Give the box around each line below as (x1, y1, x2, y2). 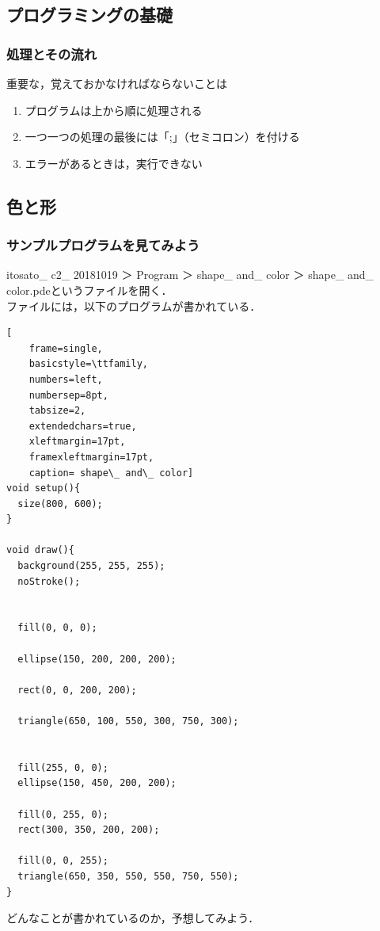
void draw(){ (6, 544, 74, 556)
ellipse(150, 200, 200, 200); (17, 653, 177, 665)
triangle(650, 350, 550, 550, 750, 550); (17, 870, 239, 882)
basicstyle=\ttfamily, (28, 358, 148, 370)
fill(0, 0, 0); (17, 622, 97, 634)
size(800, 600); (17, 498, 103, 509)
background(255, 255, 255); (17, 560, 165, 572)
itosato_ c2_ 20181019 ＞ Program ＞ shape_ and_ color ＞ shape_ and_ (6, 266, 374, 283)
